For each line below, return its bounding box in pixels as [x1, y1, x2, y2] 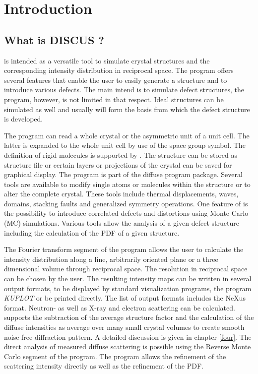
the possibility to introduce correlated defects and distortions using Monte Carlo [4, 208, 249, 218]
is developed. [4, 114, 43, 124]
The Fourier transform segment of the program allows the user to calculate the [4, 244, 244, 254]
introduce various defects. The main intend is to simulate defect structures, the [4, 84, 244, 95]
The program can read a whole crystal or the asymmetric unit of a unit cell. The [4, 130, 250, 140]
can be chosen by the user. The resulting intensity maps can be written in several [4, 273, 252, 284]
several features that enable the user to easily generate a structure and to [4, 74, 227, 85]
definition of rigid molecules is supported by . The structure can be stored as [4, 149, 238, 160]
